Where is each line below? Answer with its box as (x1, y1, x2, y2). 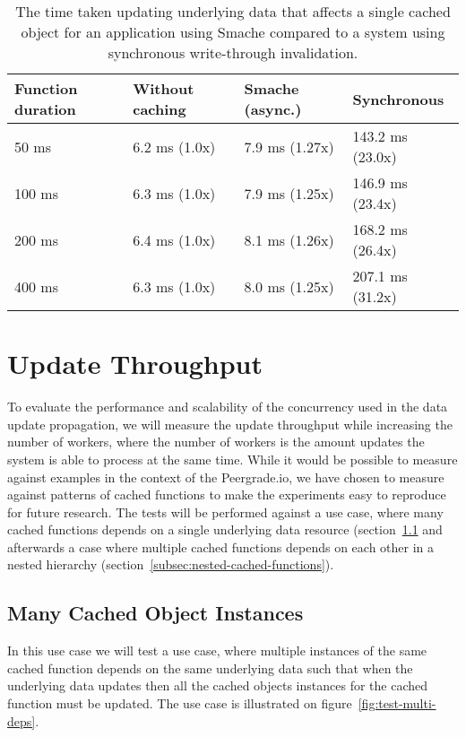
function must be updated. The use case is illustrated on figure (7, 694, 352, 713)
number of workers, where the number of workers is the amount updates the (7, 432, 425, 451)
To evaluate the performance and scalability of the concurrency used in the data (7, 397, 448, 416)
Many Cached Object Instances (7, 599, 304, 627)
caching (133, 99, 186, 119)
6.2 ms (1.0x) (133, 135, 216, 157)
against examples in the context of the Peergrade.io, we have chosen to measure (7, 467, 444, 486)
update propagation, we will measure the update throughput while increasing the (7, 414, 453, 433)
